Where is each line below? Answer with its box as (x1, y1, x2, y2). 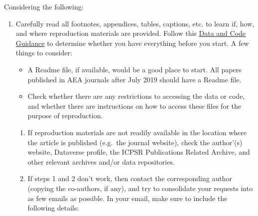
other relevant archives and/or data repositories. (27, 156, 175, 167)
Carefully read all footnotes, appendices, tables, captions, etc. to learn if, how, (15, 18, 255, 28)
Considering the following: (4, 1, 84, 11)
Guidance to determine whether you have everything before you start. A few (15, 37, 249, 48)
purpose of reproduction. (27, 110, 103, 121)
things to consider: (15, 47, 72, 58)
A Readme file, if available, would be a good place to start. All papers (27, 64, 242, 74)
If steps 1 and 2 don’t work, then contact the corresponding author (27, 173, 232, 184)
